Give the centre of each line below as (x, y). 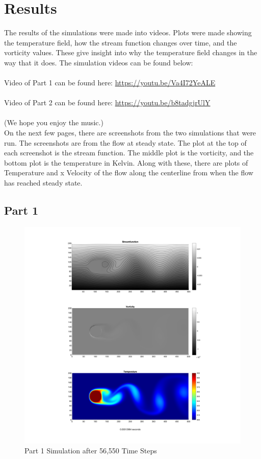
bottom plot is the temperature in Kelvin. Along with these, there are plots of (126, 162)
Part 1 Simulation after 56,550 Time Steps (91, 451)
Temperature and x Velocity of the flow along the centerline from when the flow (129, 173)
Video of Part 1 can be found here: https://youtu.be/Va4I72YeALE (110, 83)
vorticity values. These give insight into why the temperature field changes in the (131, 52)
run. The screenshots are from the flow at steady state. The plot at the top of (125, 142)
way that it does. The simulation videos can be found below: (99, 62)
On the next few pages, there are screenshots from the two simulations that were (130, 133)
